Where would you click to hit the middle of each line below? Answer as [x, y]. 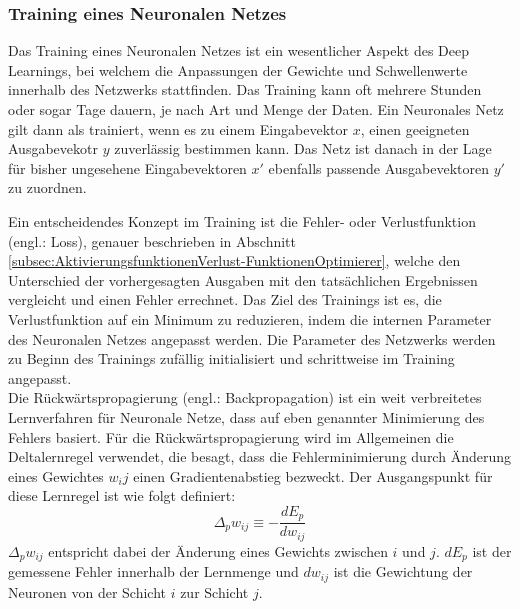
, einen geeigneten [415, 128]
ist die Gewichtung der [403, 571]
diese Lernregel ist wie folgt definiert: [122, 495]
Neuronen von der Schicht [87, 591]
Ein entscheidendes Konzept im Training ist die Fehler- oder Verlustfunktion [242, 220]
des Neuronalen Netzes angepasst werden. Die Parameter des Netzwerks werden [252, 338]
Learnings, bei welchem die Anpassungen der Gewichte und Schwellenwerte [238, 69]
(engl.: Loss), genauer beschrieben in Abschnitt [152, 240]
